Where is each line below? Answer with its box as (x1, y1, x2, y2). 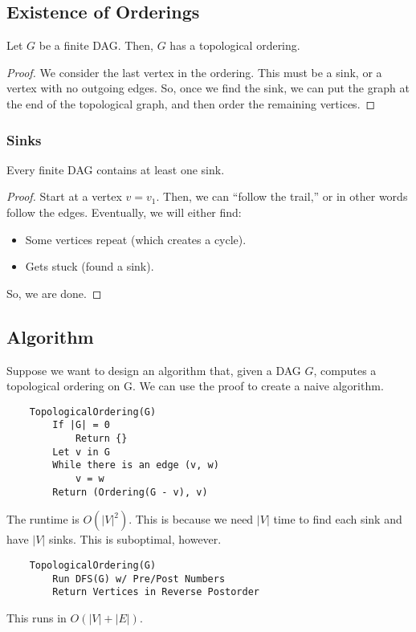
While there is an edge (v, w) (52, 459, 219, 471)
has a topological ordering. (169, 37, 300, 54)
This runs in (6, 609, 67, 626)
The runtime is (6, 511, 80, 528)
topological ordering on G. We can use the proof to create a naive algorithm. (6, 377, 384, 394)
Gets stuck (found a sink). (25, 258, 154, 275)
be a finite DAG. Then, (39, 37, 153, 54)
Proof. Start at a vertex (6, 188, 122, 205)
